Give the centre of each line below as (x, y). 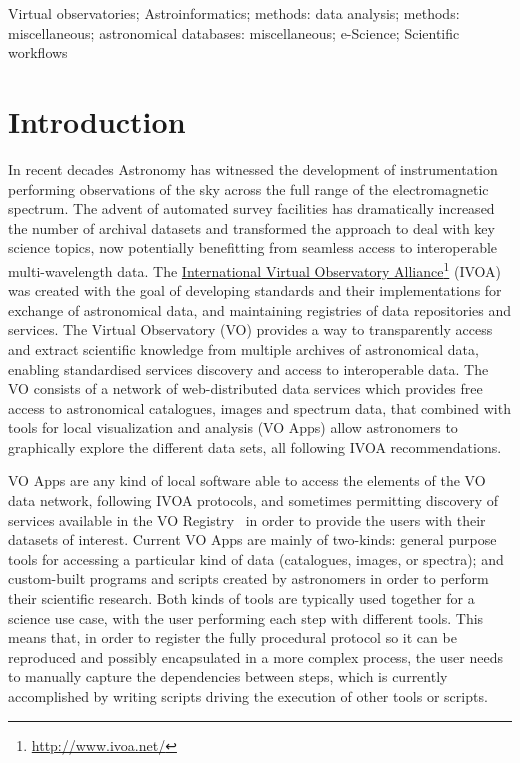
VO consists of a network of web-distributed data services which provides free (245, 388)
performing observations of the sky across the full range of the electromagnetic (248, 188)
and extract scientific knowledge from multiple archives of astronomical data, (243, 348)
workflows (38, 52)
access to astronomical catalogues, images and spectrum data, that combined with (259, 407)
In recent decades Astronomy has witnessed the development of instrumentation (253, 168)
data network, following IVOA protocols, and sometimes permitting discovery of (253, 500)
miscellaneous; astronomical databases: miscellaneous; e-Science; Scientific (234, 32)
